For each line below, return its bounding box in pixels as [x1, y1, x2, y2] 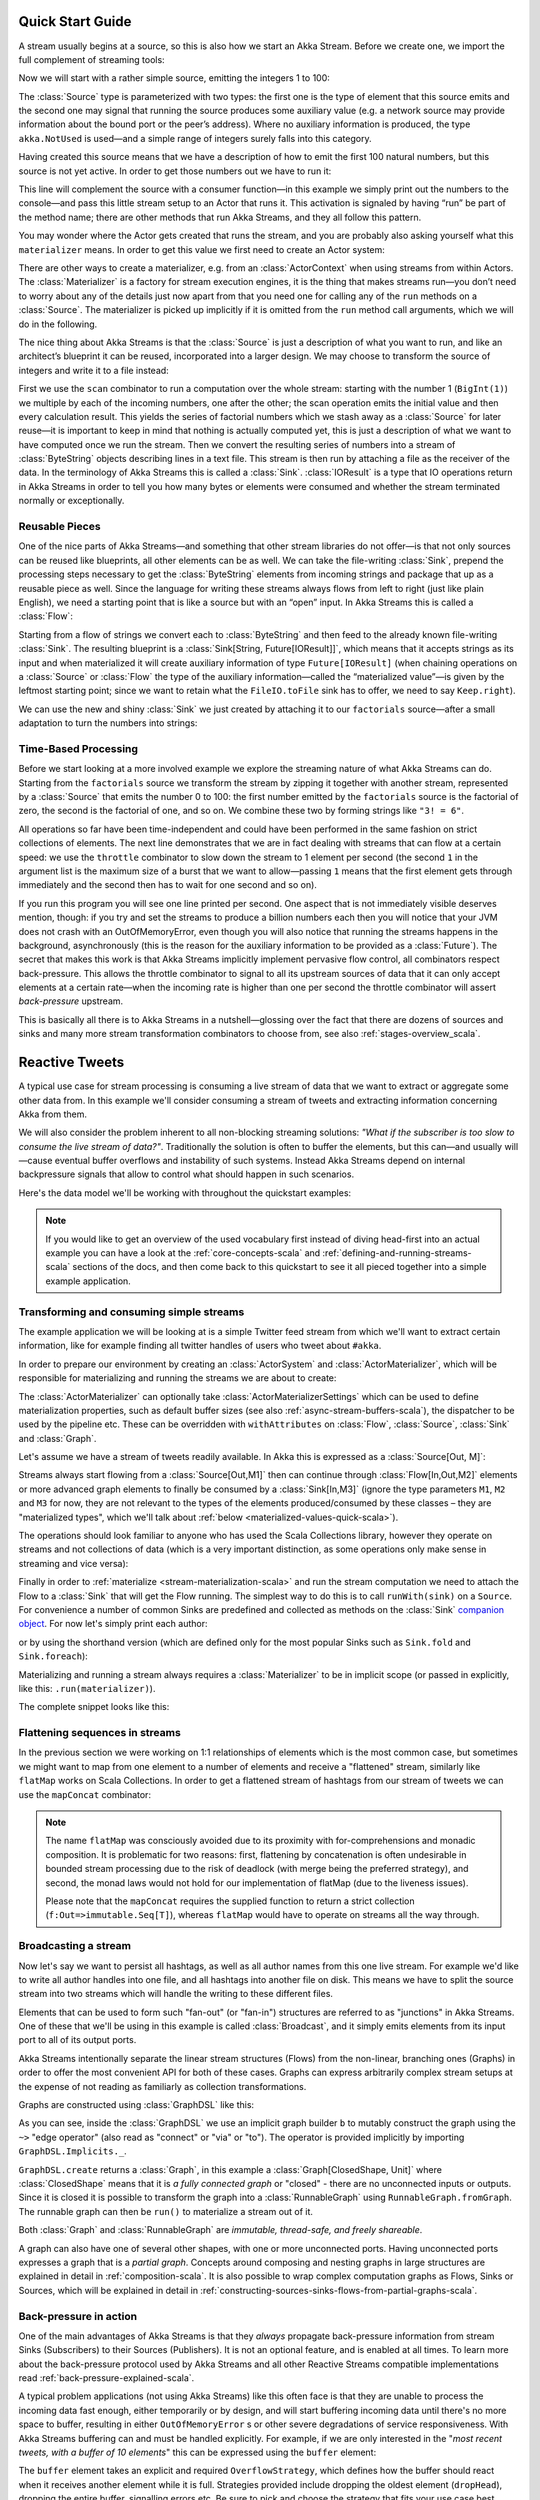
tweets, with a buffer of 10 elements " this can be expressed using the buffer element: [18, 2446, 377, 2458]
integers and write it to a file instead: [18, 364, 169, 376]
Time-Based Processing [18, 741, 139, 755]
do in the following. [18, 318, 98, 330]
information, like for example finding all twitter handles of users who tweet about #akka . [18, 1340, 382, 1352]
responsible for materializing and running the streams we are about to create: [18, 1372, 337, 1384]
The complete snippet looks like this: [18, 1701, 170, 1713]
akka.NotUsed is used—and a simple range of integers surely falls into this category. [18, 132, 372, 144]
